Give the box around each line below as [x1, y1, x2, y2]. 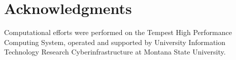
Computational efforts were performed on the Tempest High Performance [4, 27, 232, 37]
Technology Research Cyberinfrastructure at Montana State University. [4, 46, 226, 57]
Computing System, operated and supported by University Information [4, 36, 226, 47]
